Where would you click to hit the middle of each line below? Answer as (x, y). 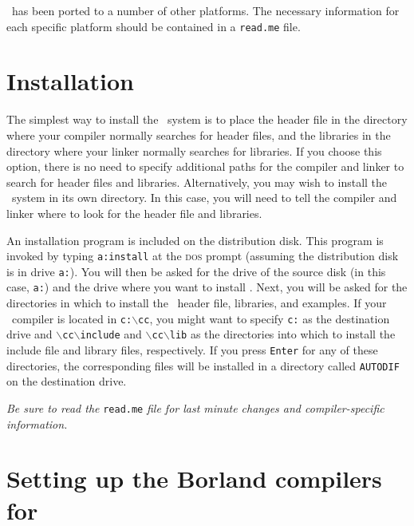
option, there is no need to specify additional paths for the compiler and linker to (205, 166)
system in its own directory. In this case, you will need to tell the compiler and (204, 198)
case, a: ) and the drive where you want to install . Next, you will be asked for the (207, 287)
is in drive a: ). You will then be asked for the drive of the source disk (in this (196, 271)
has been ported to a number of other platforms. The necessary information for (205, 10)
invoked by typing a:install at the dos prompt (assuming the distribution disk (203, 256)
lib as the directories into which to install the (282, 334)
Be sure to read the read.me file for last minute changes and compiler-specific (195, 407)
